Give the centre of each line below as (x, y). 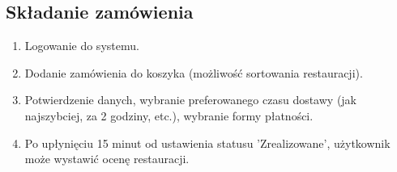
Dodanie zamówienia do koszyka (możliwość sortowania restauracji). (194, 72)
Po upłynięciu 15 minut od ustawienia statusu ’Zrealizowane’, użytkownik (207, 143)
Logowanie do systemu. (82, 46)
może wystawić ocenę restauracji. (107, 159)
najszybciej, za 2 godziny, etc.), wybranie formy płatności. (169, 115)
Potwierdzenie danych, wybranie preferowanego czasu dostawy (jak (191, 100)
